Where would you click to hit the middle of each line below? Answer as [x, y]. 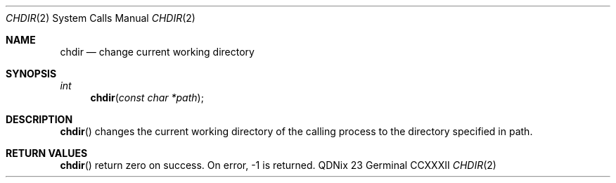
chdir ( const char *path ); [147, 97]
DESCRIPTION [39, 119]
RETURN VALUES [47, 153]
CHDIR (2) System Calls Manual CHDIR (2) [101, 18]
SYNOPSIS [31, 74]
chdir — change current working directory [157, 52]
